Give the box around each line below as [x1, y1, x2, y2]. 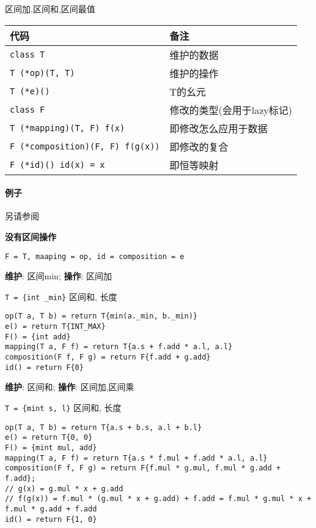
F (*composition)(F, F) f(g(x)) [10, 141, 160, 151]
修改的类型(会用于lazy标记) [169, 102, 292, 117]
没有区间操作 [5, 230, 56, 243]
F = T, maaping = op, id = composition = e [5, 252, 185, 261]
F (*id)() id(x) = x [10, 159, 105, 170]
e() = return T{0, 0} [5, 433, 93, 442]
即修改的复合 [169, 139, 229, 154]
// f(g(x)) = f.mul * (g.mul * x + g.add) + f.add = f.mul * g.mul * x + [5, 494, 312, 503]
